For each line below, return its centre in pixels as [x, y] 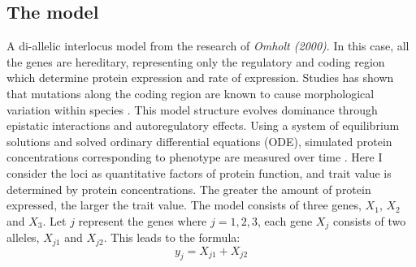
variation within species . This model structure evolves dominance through [192, 109]
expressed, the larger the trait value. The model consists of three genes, [184, 205]
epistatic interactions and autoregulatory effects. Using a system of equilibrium [203, 125]
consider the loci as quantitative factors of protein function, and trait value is [199, 172]
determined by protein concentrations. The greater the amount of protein [189, 189]
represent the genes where [143, 220]
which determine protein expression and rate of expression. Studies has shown [200, 78]
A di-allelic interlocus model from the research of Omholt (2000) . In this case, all [208, 46]
